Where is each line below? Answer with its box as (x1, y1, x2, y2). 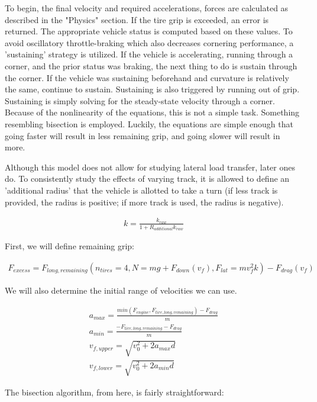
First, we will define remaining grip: (5, 240, 134, 252)
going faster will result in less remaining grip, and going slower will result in (5, 129, 280, 141)
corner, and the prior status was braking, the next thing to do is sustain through (5, 59, 297, 72)
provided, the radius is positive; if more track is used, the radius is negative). (5, 195, 284, 208)
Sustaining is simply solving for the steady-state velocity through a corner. (5, 94, 275, 107)
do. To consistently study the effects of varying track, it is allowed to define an (5, 172, 290, 185)
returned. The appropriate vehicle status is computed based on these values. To (5, 25, 293, 37)
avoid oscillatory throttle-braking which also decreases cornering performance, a (5, 36, 294, 49)
